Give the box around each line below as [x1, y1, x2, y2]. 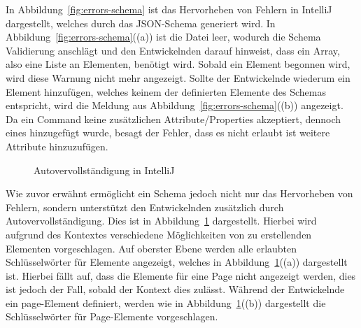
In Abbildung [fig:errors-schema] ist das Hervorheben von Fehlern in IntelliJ [6, 2, 332, 16]
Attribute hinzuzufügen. [6, 138, 108, 153]
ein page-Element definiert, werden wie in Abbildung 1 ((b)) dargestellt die [6, 295, 326, 310]
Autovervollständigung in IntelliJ [34, 162, 175, 177]
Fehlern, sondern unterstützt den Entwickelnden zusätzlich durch [6, 199, 284, 214]
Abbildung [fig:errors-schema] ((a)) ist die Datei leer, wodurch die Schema [6, 29, 321, 44]
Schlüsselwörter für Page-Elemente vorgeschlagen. [6, 309, 218, 324]
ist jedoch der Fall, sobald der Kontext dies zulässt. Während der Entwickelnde [6, 282, 345, 297]
